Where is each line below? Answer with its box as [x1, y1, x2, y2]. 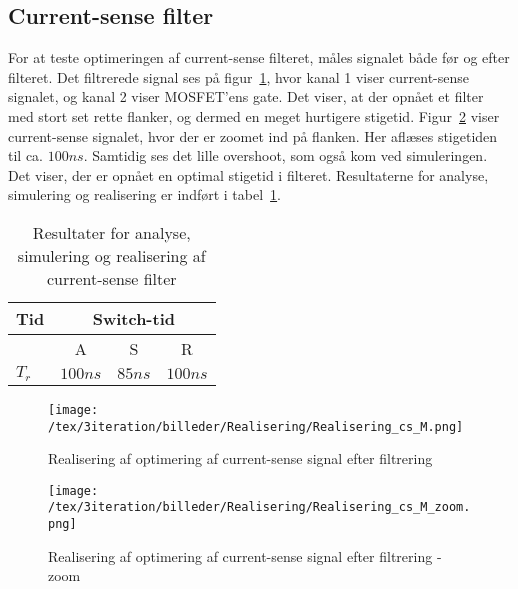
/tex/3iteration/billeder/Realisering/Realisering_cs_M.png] [48, 419, 464, 434]
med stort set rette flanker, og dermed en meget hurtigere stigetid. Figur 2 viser [8, 105, 500, 126]
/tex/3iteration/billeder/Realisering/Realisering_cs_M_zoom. [48, 500, 471, 515]
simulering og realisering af [17, 243, 206, 267]
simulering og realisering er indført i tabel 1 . [8, 184, 281, 205]
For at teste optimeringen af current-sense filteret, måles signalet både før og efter [8, 47, 510, 68]
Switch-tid [92, 306, 175, 330]
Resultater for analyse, [32, 220, 191, 244]
